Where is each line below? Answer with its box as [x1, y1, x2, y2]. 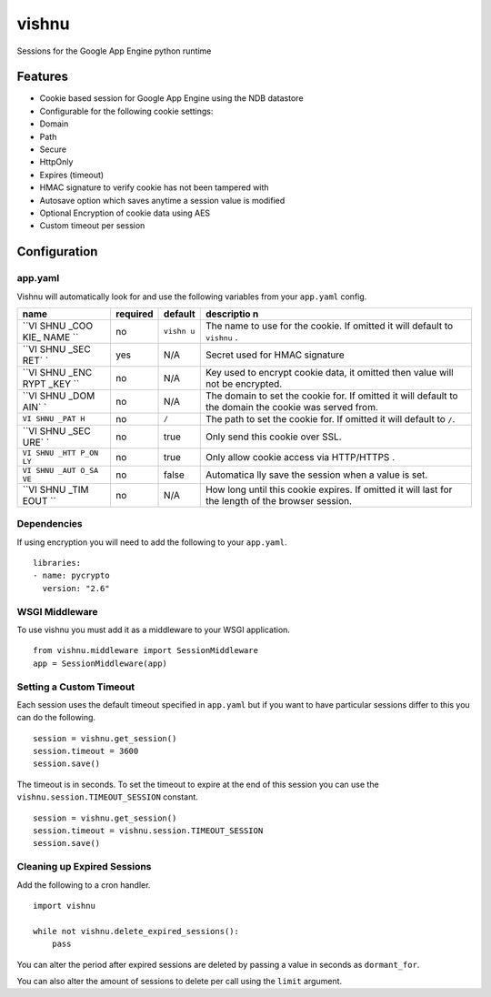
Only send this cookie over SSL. [205, 430, 342, 443]
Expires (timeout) [39, 169, 105, 180]
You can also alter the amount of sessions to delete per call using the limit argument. [16, 975, 343, 986]
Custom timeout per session [39, 220, 145, 231]
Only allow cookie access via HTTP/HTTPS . [205, 450, 396, 463]
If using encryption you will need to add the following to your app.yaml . [16, 537, 287, 548]
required [115, 307, 154, 320]
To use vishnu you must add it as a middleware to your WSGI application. [16, 624, 291, 635]
